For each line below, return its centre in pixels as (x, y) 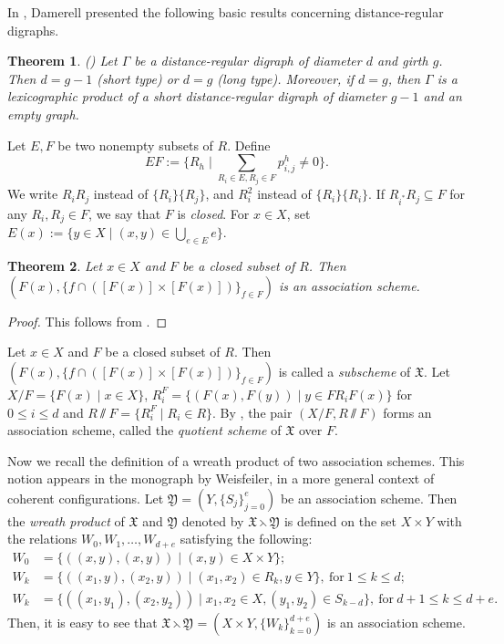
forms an (407, 412)
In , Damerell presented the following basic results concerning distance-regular (226, 12)
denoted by (213, 520)
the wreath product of (66, 520)
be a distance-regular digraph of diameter (248, 61)
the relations (42, 539)
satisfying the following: (246, 539)
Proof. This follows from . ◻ (87, 321)
